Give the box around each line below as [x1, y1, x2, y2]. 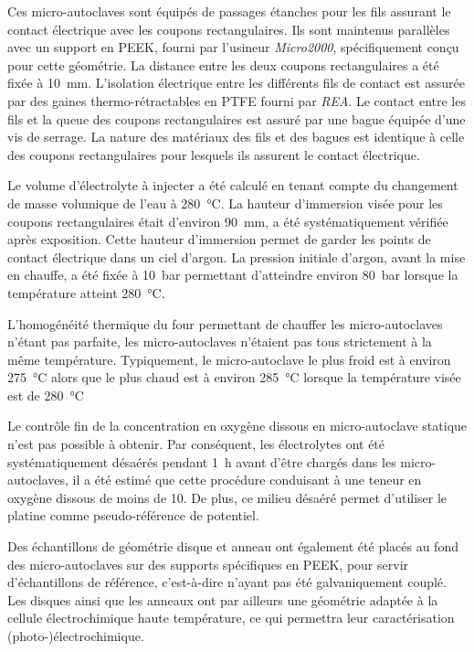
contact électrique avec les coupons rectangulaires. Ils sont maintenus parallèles [7, 19, 450, 38]
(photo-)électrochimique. [7, 626, 144, 645]
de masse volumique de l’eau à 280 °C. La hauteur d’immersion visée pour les [7, 193, 443, 212]
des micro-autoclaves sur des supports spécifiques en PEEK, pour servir [7, 554, 409, 573]
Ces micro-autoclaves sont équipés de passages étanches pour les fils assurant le [7, 2, 451, 20]
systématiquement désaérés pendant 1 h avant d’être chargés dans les [7, 452, 396, 471]
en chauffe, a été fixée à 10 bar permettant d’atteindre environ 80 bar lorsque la [7, 265, 458, 284]
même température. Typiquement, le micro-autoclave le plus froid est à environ [7, 349, 451, 369]
